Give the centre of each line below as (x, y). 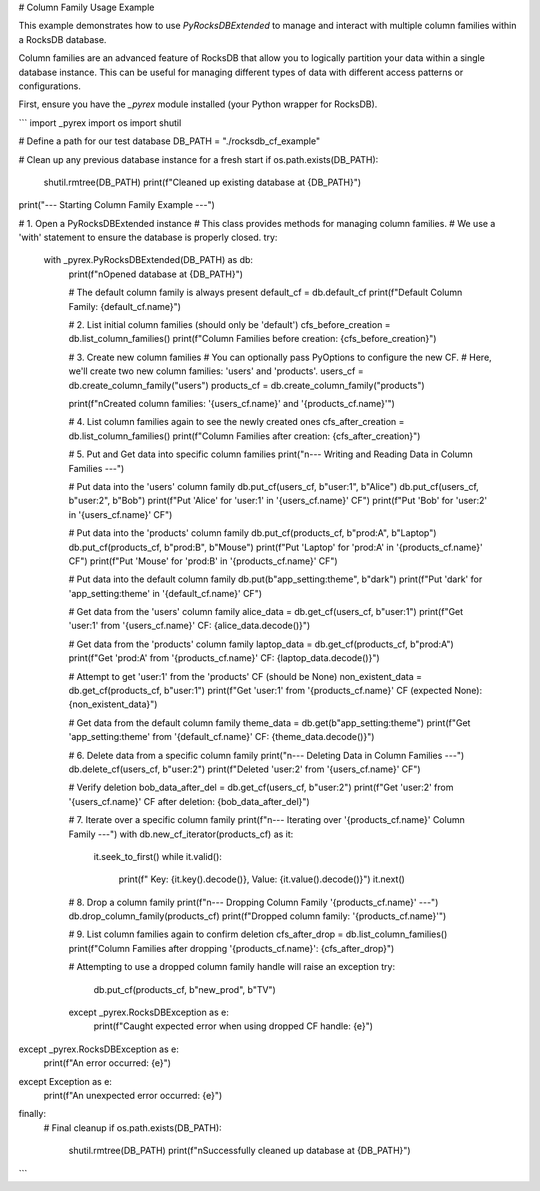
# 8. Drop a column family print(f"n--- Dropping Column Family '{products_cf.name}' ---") (253, 902)
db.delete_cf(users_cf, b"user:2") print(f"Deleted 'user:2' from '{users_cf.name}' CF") (244, 769)
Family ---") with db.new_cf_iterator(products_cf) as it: (181, 834)
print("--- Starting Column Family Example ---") (116, 205)
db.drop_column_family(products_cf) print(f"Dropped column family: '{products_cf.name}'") (257, 916)
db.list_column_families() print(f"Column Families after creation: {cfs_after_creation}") (244, 436)
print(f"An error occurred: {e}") (107, 1063)
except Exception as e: (65, 1081)
